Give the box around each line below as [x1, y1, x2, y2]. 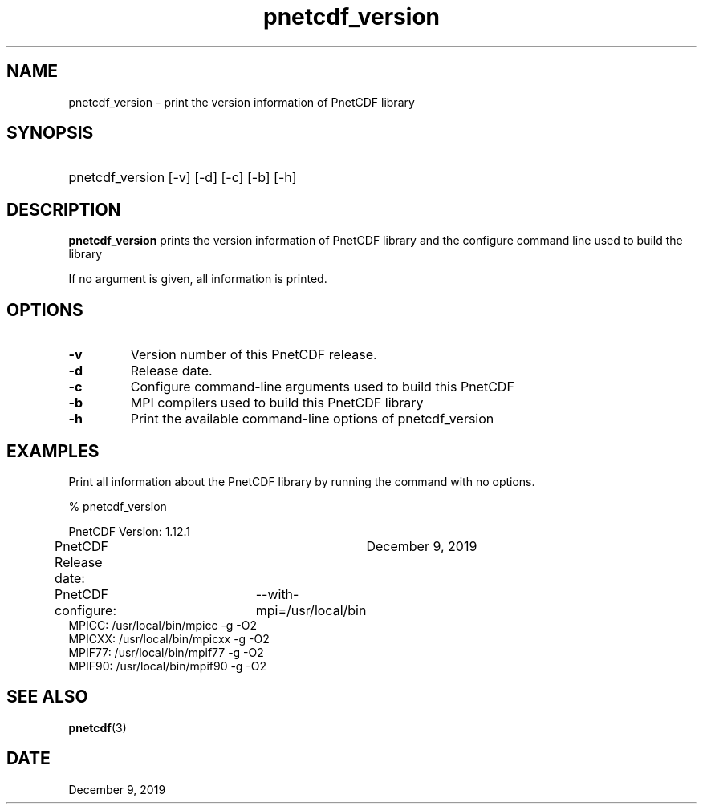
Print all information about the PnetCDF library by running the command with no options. [68, 474, 535, 488]
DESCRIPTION [6, 199, 121, 220]
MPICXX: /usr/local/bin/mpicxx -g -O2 [68, 631, 270, 646]
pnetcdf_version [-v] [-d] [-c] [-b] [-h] [68, 169, 297, 186]
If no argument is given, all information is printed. [68, 272, 327, 286]
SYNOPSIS [6, 123, 94, 144]
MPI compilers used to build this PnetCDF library [130, 395, 424, 411]
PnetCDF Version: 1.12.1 [68, 524, 190, 538]
